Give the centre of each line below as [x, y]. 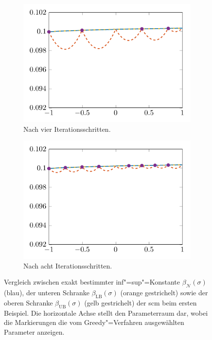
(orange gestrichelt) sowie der [164, 293]
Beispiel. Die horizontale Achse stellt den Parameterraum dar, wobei [106, 313]
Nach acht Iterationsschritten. [68, 265]
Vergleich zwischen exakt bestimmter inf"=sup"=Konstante [92, 282]
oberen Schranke [28, 303]
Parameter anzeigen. [34, 332]
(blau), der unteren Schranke [47, 293]
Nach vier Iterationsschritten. [67, 129]
